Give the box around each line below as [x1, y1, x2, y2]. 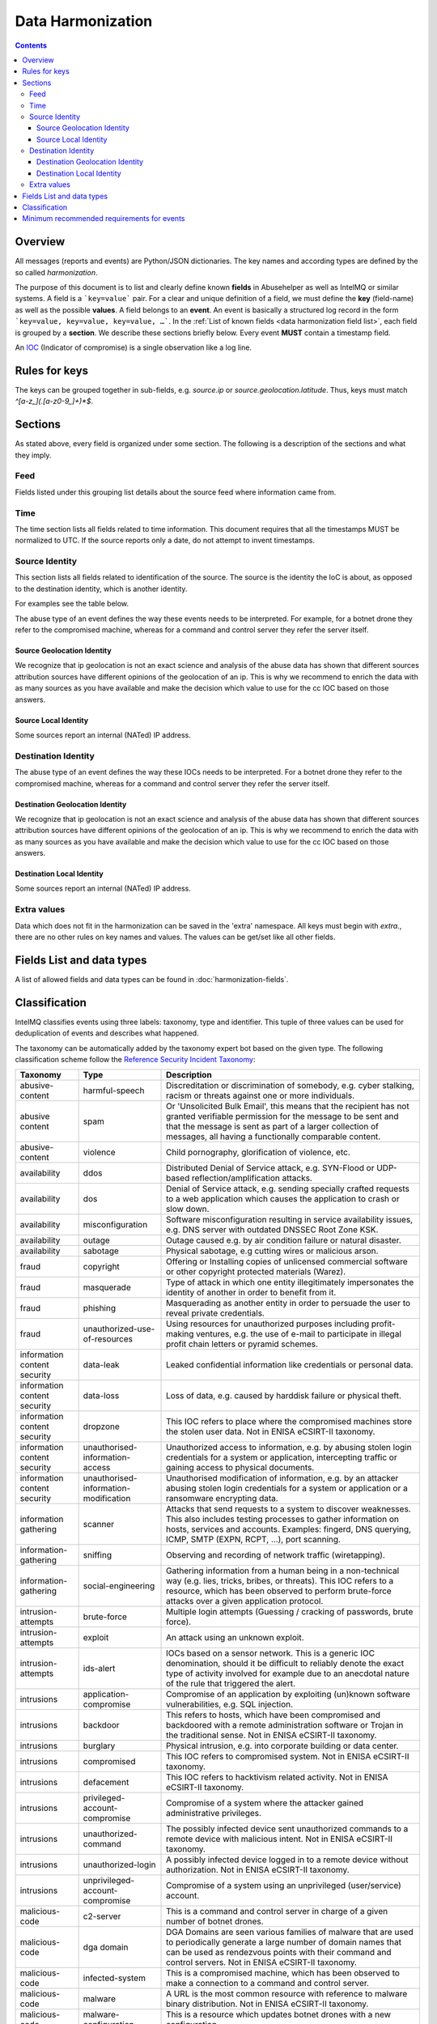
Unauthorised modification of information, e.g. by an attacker [166, 1473, 399, 1484]
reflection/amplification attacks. [191, 1172, 313, 1184]
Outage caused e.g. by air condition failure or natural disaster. [166, 1235, 402, 1246]
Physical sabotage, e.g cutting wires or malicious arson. [166, 1245, 379, 1256]
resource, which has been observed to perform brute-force [166, 1585, 392, 1597]
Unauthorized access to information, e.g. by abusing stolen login [166, 1442, 412, 1453]
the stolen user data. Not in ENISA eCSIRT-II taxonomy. [166, 1426, 375, 1437]
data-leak [83, 1359, 121, 1371]
